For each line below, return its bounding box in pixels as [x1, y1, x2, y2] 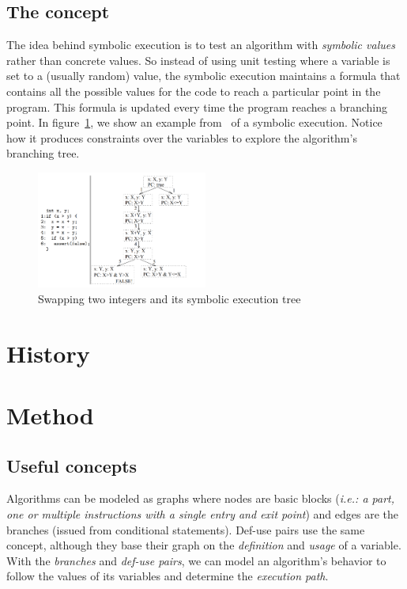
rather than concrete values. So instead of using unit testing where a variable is [6, 51, 390, 68]
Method [6, 398, 94, 431]
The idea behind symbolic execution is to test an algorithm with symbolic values [6, 36, 395, 53]
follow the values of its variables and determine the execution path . [6, 568, 329, 584]
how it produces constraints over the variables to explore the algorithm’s [6, 129, 357, 146]
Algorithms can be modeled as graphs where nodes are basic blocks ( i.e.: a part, [6, 490, 395, 507]
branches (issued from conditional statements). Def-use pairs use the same [6, 521, 365, 538]
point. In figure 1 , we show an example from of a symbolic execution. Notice [6, 114, 383, 131]
